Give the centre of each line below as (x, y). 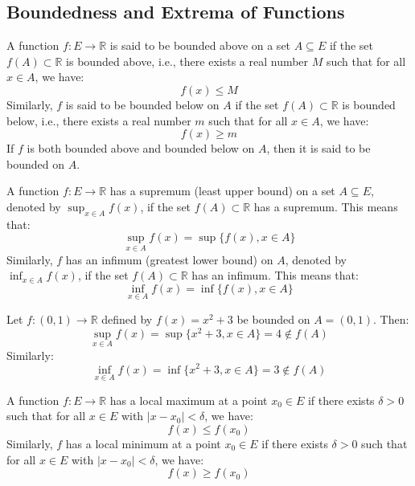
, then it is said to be (318, 148)
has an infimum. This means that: (275, 275)
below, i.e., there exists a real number (99, 120)
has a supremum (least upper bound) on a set (222, 191)
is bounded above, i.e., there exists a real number (187, 61)
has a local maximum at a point (189, 400)
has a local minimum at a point (143, 443)
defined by (127, 319)
